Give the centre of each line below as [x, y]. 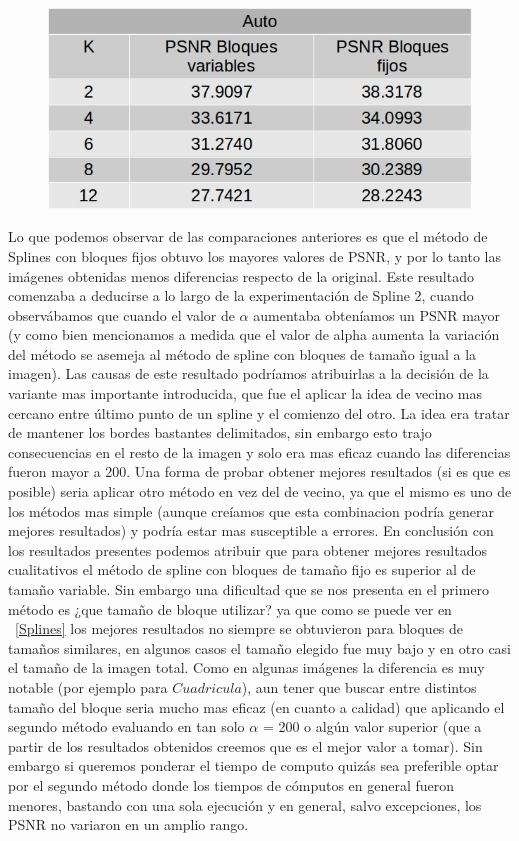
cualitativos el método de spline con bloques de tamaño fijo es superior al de [242, 569]
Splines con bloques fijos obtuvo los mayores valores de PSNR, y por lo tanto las [254, 255]
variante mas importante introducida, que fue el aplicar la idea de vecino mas [245, 393]
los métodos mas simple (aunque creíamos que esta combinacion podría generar [251, 510]
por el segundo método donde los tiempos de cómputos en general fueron [231, 784]
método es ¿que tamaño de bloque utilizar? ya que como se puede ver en [230, 608]
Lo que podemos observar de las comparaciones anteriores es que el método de [248, 236]
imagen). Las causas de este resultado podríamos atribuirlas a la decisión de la [248, 373]
